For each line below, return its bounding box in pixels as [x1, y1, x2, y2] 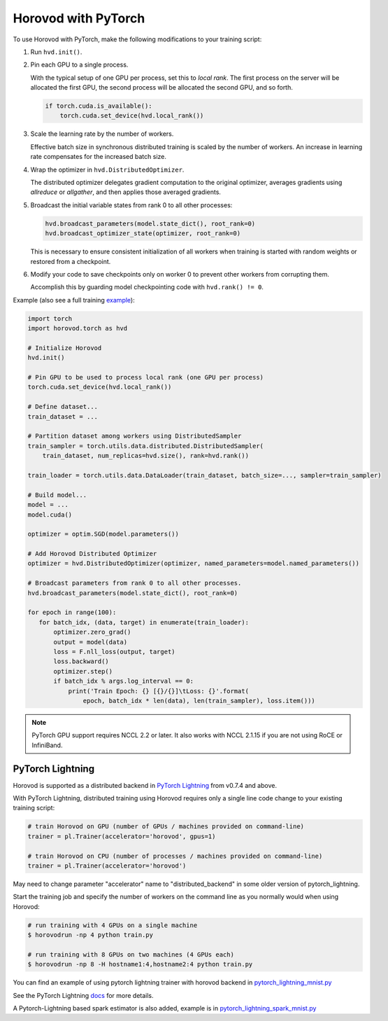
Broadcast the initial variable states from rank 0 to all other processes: [30, 200, 233, 209]
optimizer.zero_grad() [53, 628, 131, 637]
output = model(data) [53, 638, 128, 646]
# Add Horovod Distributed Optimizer [27, 550, 157, 558]
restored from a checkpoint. [30, 257, 111, 265]
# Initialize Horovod [27, 344, 102, 352]
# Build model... [27, 491, 87, 499]
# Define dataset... [27, 403, 98, 411]
